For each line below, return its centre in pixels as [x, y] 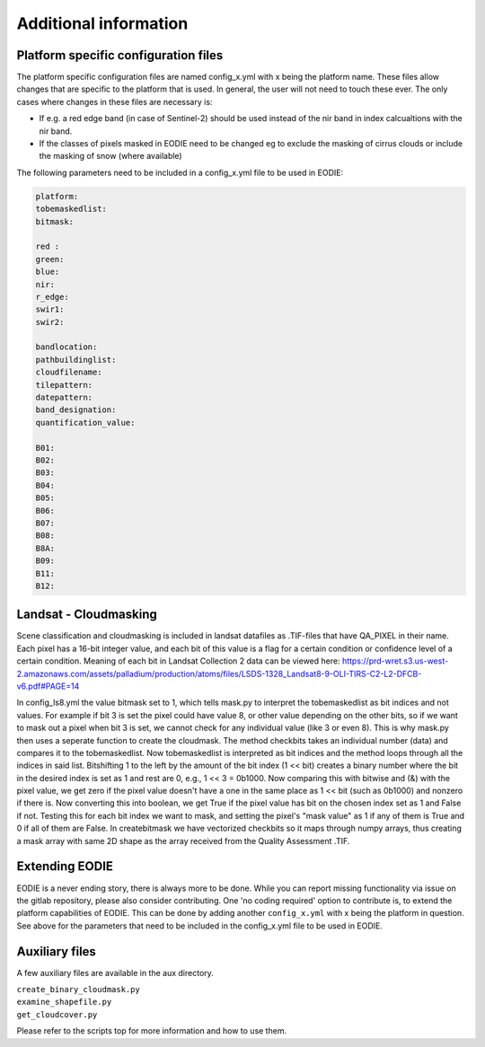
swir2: [50, 322]
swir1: [50, 309]
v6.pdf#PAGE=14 [48, 686]
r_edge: [52, 297]
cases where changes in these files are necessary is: [115, 101]
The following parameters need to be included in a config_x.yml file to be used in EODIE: [180, 172]
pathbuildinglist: [76, 360]
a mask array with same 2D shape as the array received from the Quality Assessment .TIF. [183, 840]
